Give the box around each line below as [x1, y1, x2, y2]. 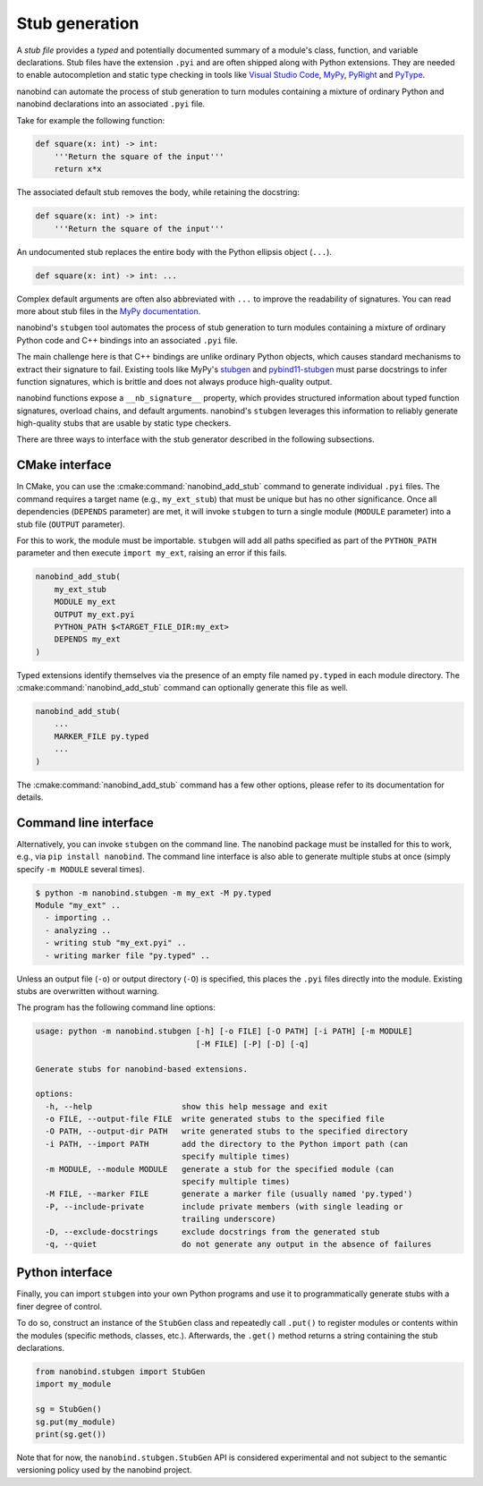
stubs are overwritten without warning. [16, 985, 160, 997]
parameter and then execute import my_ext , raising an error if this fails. [16, 548, 288, 558]
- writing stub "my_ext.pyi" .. [45, 938, 187, 948]
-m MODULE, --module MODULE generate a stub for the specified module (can [45, 1164, 394, 1174]
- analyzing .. [45, 925, 112, 935]
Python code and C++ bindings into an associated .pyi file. [16, 335, 238, 345]
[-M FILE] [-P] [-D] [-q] [195, 1039, 309, 1049]
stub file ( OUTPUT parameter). [16, 519, 125, 530]
